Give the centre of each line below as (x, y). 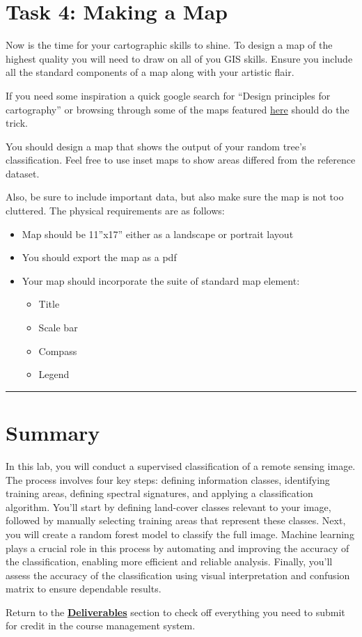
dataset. (23, 173)
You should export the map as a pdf (99, 257)
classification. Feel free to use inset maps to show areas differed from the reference (181, 160)
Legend (54, 374)
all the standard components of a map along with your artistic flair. (150, 72)
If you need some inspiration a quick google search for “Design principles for (168, 95)
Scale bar (58, 328)
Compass (58, 351)
